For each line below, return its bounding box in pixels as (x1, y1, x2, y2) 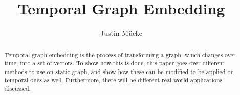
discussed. (4, 84, 31, 93)
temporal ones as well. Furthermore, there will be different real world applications (4, 76, 223, 84)
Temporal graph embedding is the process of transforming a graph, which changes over (4, 50, 236, 59)
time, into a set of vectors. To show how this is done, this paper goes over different (4, 59, 225, 67)
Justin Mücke (100, 28, 142, 38)
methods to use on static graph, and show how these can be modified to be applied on (4, 67, 234, 76)
